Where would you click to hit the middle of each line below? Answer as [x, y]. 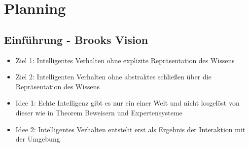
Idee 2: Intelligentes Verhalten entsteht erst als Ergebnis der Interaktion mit [130, 129]
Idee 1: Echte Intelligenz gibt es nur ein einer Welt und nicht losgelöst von [127, 103]
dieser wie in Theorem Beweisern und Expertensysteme [99, 112]
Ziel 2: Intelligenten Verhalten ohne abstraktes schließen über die [113, 77]
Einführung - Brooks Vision [76, 39]
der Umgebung [38, 139]
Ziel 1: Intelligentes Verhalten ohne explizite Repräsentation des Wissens [125, 60]
